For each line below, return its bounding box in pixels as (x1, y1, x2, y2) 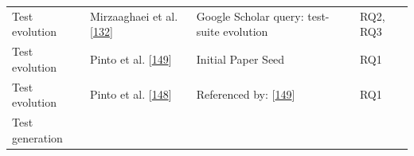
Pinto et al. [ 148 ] (90, 86, 172, 103)
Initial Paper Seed (196, 50, 285, 67)
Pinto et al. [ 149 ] (90, 50, 172, 67)
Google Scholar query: (196, 7, 304, 24)
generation (12, 129, 63, 146)
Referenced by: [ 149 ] (196, 86, 295, 103)
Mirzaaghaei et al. (90, 7, 178, 24)
